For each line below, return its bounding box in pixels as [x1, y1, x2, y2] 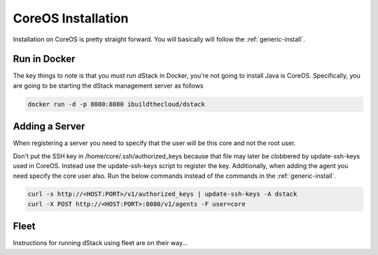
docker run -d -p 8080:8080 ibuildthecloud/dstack [27, 100, 206, 108]
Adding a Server [13, 120, 85, 132]
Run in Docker [13, 53, 76, 65]
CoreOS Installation [13, 11, 129, 26]
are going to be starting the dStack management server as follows [13, 81, 204, 90]
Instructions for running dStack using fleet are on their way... [13, 239, 188, 247]
